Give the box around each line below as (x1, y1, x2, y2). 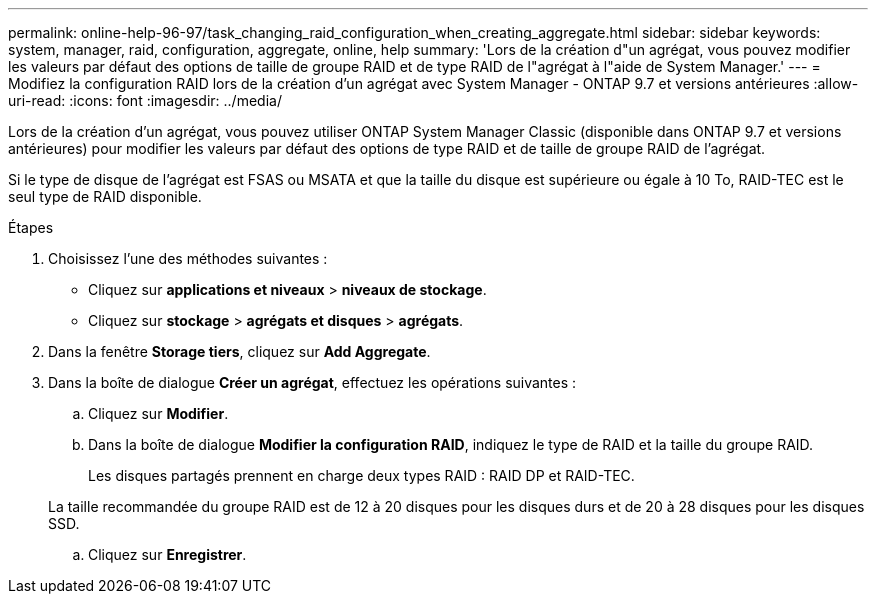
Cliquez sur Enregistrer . (88, 546, 247, 563)
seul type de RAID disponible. (8, 188, 202, 205)
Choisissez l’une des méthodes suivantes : (48, 250, 328, 267)
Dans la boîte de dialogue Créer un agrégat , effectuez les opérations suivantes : (48, 374, 577, 391)
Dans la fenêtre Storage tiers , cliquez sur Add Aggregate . (48, 343, 431, 360)
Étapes (8, 219, 54, 236)
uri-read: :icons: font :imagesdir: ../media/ (8, 92, 282, 109)
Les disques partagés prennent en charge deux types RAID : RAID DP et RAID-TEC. (88, 467, 635, 484)
